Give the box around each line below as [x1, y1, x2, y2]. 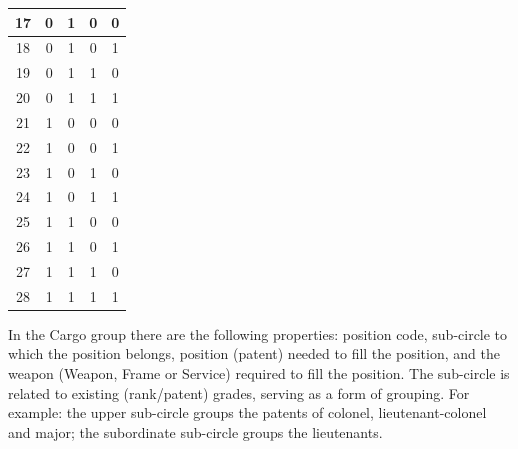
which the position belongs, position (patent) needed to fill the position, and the [8, 343, 500, 364]
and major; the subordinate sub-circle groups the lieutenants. [8, 421, 383, 442]
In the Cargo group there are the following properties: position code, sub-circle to [8, 323, 508, 344]
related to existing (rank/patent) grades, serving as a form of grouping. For [8, 382, 470, 403]
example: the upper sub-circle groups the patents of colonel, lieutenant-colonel [8, 402, 487, 423]
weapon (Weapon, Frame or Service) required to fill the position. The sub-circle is [8, 363, 510, 384]
